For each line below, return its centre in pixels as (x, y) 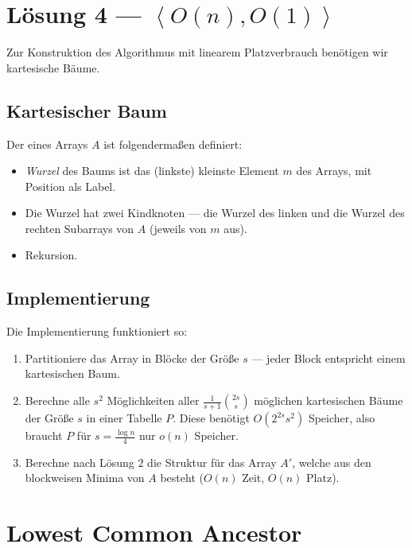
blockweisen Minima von (85, 478)
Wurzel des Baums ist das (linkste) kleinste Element (152, 171)
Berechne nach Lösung (80, 462)
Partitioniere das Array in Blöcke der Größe (132, 358)
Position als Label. (70, 186)
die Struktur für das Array (212, 462)
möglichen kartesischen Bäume (328, 400)
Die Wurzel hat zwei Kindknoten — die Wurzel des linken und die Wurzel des (215, 213)
